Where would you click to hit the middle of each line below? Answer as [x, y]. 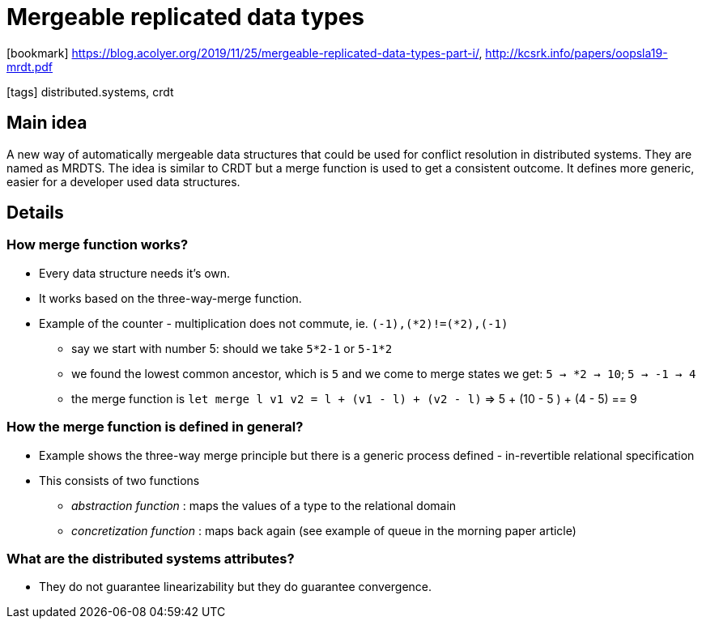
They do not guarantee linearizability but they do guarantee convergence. [236, 587]
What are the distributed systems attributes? [151, 558]
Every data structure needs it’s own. [135, 273]
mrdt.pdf [30, 66]
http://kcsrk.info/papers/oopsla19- [576, 53]
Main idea [47, 123]
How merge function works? [98, 245]
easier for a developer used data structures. [123, 181]
